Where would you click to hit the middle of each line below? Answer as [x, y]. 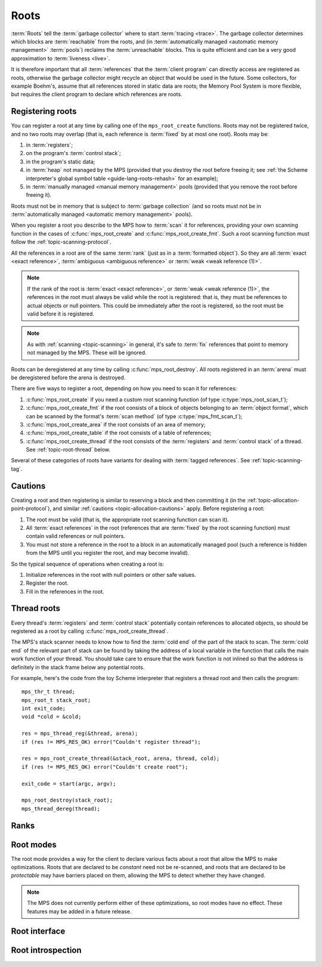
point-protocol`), [31, 509]
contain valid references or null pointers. [75, 536]
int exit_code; [44, 709]
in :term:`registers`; [49, 145]
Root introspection [46, 951]
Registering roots [44, 111]
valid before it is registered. [61, 314]
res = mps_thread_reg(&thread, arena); [80, 733]
